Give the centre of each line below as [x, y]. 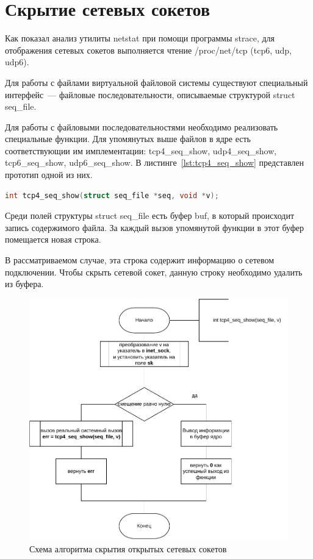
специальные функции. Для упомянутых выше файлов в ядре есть [128, 139]
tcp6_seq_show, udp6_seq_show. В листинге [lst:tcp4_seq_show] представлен [155, 162]
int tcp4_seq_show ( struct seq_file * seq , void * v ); [112, 195]
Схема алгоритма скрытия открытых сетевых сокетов [128, 548]
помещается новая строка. [53, 239]
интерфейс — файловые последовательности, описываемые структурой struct [150, 94]
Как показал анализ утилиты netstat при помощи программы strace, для [140, 38]
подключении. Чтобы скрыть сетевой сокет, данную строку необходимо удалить [154, 272]
